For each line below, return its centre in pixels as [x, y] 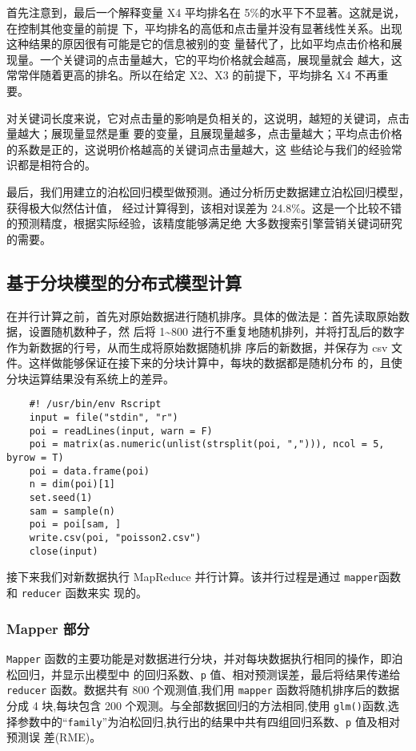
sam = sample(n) [72, 511]
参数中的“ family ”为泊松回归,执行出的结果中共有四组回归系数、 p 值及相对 [208, 721]
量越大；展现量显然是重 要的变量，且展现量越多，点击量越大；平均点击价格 [204, 133]
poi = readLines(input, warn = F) [121, 431]
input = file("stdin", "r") [104, 418]
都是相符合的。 [56, 165]
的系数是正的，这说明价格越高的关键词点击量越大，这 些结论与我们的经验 [199, 149]
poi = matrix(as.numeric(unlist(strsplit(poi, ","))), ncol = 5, [207, 444]
